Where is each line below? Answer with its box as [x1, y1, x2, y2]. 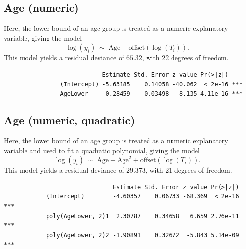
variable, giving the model [4, 32, 82, 43]
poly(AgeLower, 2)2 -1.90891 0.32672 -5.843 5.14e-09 [46, 231, 239, 239]
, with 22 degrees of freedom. [142, 53, 229, 63]
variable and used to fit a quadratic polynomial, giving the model [4, 145, 200, 155]
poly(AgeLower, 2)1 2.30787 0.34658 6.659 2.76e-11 [46, 212, 239, 220]
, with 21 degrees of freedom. [145, 165, 232, 175]
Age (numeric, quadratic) [4, 112, 135, 128]
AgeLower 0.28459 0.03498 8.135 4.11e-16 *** [60, 90, 243, 98]
